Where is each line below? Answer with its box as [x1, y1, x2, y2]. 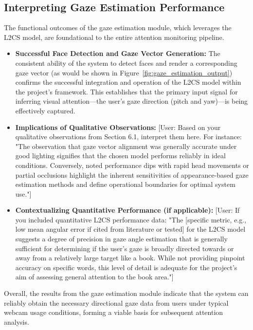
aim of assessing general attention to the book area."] [15, 272, 174, 282]
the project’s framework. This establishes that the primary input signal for [15, 86, 238, 96]
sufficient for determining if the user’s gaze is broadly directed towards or [15, 243, 234, 253]
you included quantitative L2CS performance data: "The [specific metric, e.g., [15, 214, 247, 224]
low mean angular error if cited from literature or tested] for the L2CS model [15, 224, 246, 234]
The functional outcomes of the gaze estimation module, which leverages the [4, 22, 232, 33]
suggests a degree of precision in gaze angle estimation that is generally [15, 234, 228, 244]
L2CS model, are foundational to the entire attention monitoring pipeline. [4, 32, 224, 42]
